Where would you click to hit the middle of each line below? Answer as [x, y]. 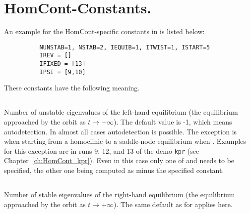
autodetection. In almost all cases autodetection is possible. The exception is [121, 131]
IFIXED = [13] [62, 64]
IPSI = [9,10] [62, 72]
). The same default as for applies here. [173, 204]
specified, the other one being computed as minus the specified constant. [114, 170]
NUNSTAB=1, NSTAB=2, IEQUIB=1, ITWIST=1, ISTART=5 [125, 47]
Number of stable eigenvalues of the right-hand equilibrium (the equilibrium [120, 194]
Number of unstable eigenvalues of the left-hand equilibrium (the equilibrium [121, 112]
